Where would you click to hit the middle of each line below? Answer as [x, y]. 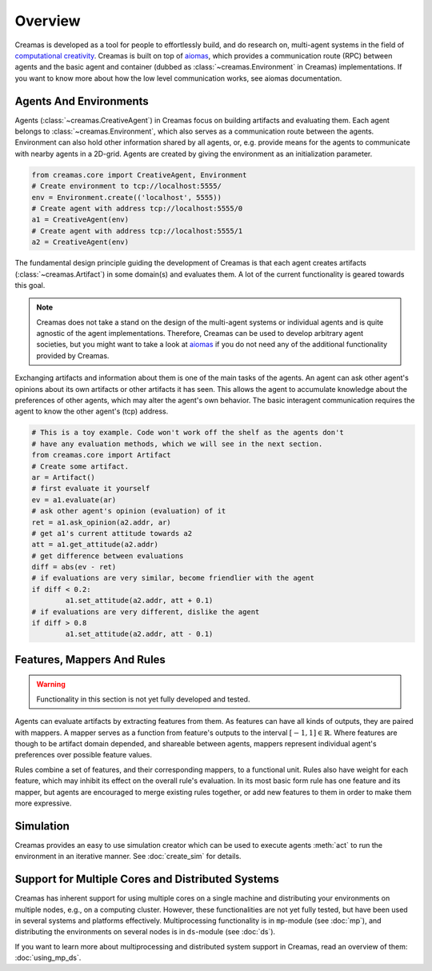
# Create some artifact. [80, 466]
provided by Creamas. [73, 355]
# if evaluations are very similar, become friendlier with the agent [173, 578]
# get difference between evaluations [108, 555]
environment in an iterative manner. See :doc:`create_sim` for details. [128, 857]
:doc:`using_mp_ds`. [48, 958]
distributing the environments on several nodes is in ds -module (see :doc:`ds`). [145, 932]
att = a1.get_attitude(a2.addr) [95, 545]
